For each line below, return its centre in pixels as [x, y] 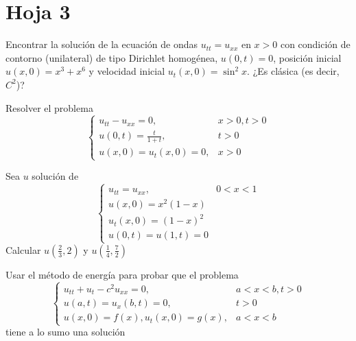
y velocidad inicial [127, 71]
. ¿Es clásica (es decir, [293, 71]
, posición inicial [307, 57]
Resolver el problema [49, 107]
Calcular [23, 249]
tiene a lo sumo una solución [66, 332]
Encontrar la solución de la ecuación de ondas [102, 44]
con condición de [315, 44]
